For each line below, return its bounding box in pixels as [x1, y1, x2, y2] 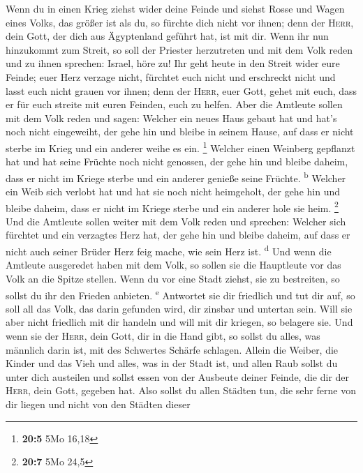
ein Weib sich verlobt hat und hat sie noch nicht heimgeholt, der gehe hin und [6, 184, 340, 199]
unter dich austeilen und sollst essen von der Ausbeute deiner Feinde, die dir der [6, 369, 350, 384]
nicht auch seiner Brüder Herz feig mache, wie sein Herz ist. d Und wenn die [6, 242, 332, 258]
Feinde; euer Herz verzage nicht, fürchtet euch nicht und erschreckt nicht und [6, 69, 336, 84]
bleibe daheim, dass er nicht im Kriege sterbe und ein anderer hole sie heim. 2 [6, 198, 339, 215]
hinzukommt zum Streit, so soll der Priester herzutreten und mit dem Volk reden [6, 42, 353, 57]
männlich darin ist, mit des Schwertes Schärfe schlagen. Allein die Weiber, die [6, 342, 339, 356]
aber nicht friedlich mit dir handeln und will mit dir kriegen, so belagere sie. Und [6, 315, 353, 329]
